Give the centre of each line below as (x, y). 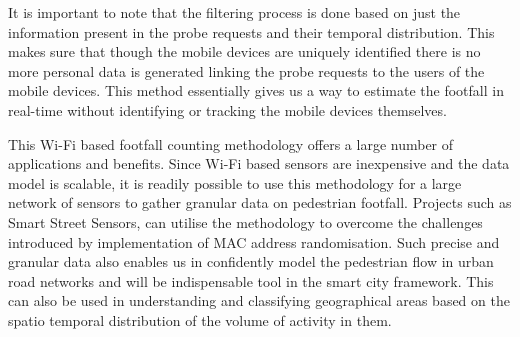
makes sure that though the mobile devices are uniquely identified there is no (244, 51)
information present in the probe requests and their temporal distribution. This (251, 31)
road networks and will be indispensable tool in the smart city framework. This (251, 280)
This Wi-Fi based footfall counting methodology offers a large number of (231, 143)
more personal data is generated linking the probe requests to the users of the (246, 70)
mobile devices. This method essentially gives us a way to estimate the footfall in (256, 90)
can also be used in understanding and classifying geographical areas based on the (259, 300)
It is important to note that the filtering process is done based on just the (234, 12)
